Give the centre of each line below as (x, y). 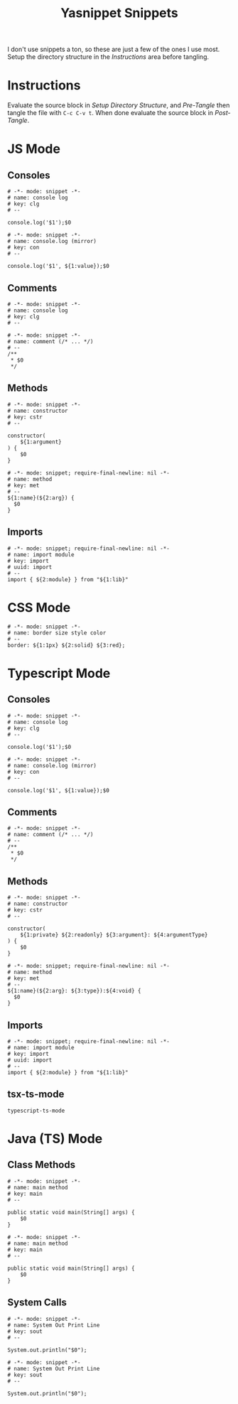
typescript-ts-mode (36, 1111)
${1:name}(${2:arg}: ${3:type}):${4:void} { (74, 991)
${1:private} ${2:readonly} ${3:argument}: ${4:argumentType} (114, 935)
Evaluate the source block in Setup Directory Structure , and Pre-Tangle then (119, 105)
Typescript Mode (59, 673)
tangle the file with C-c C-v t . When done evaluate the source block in (110, 113)
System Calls (37, 1303)
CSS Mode (39, 607)
